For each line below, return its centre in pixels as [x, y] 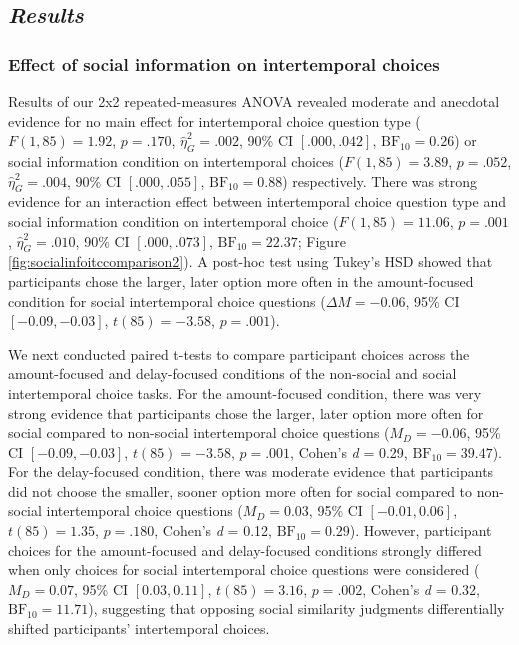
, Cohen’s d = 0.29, [349, 451]
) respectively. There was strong [379, 180]
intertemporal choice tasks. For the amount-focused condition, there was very [245, 392]
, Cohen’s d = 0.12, [213, 530]
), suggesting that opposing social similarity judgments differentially [296, 608]
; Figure [321, 240]
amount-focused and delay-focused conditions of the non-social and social [232, 373]
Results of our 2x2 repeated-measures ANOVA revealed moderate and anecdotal [254, 101]
